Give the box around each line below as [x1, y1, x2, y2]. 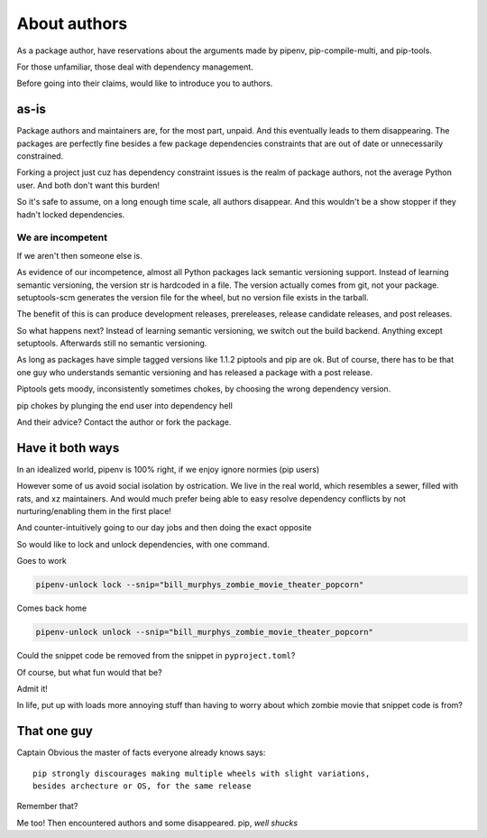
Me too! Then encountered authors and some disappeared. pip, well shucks [16, 817, 298, 828]
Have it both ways [16, 440, 120, 456]
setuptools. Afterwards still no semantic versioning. [16, 338, 207, 349]
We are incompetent [16, 231, 108, 244]
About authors [16, 14, 128, 33]
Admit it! [16, 683, 49, 694]
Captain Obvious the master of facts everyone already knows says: [16, 747, 266, 758]
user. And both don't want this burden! [16, 180, 160, 190]
